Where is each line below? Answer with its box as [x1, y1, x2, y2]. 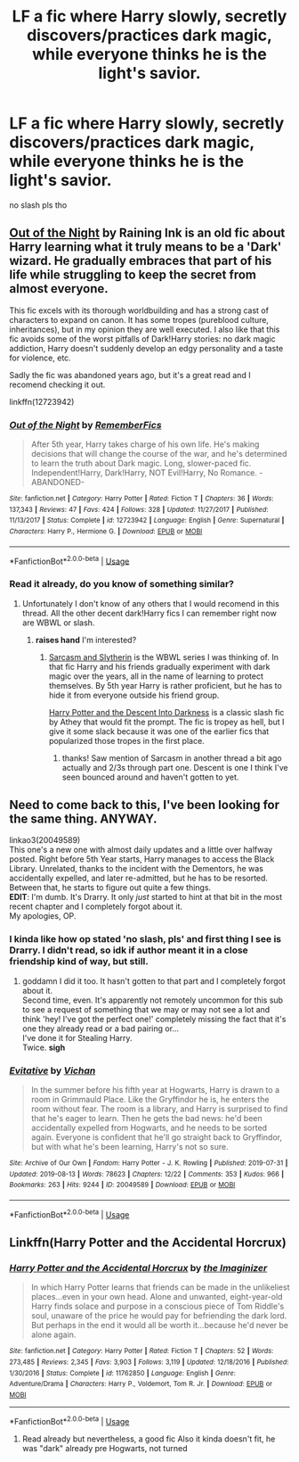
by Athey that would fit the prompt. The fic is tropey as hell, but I [48, 716, 285, 727]
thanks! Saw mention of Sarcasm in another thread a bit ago [61, 752, 282, 764]
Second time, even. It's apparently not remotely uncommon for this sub [21, 995, 283, 1005]
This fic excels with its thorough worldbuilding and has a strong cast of [9, 305, 270, 316]
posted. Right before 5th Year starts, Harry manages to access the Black [9, 854, 275, 864]
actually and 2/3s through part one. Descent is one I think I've [61, 762, 289, 772]
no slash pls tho [9, 199, 68, 211]
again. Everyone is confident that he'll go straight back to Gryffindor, [30, 1132, 283, 1143]
